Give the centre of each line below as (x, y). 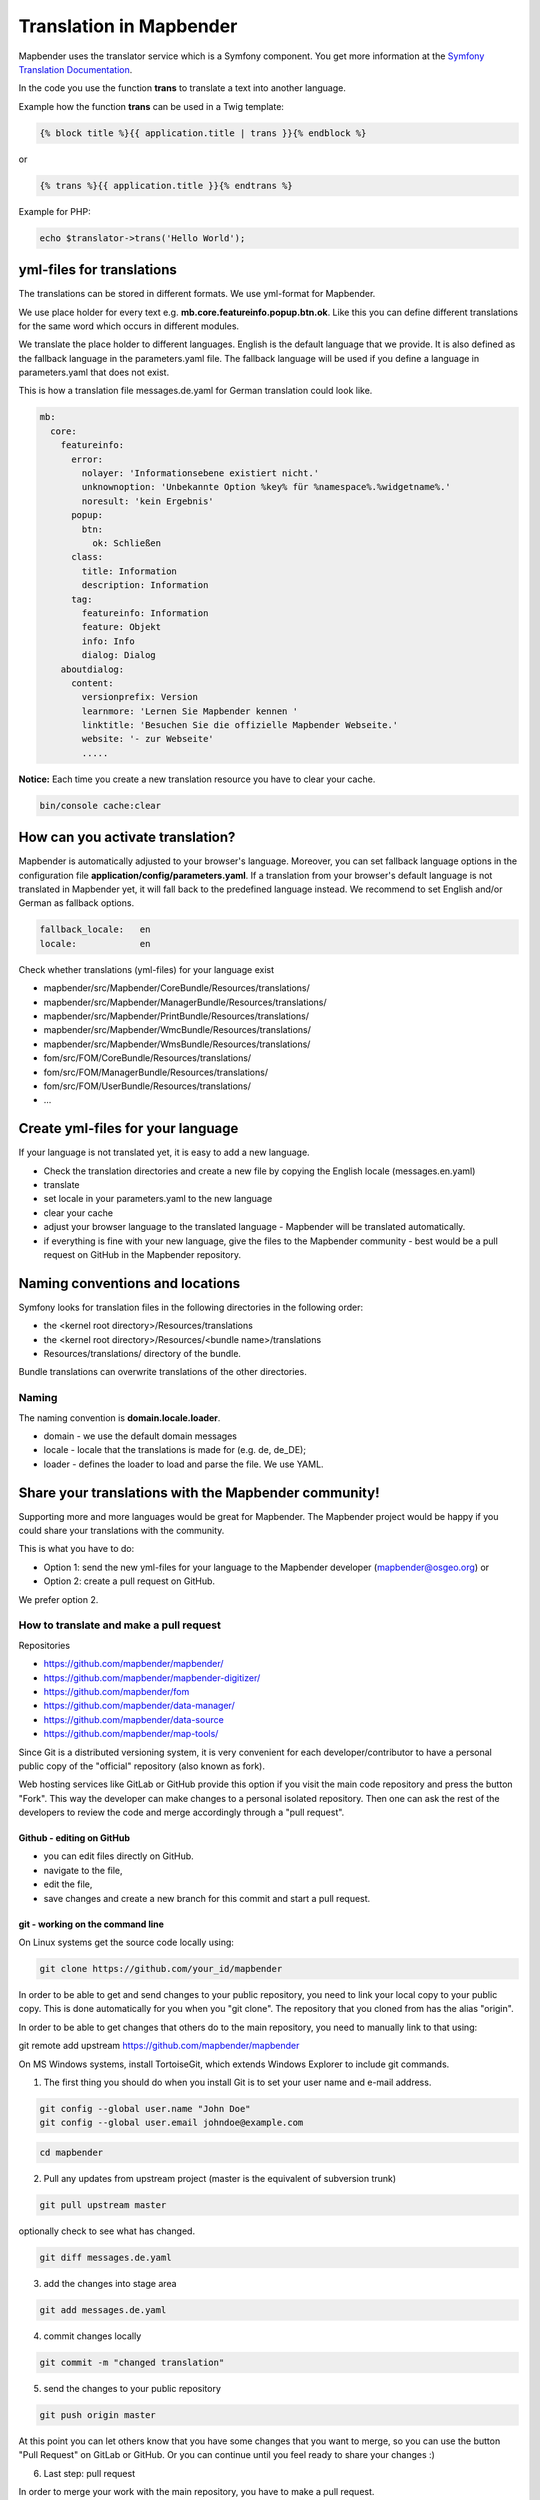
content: (92, 683)
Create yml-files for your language (128, 1128)
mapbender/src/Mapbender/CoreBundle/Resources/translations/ (176, 988)
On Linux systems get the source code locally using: (126, 1942)
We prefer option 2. (58, 1599)
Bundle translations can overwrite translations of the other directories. (162, 1372)
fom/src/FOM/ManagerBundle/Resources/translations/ (156, 1072)
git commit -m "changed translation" (132, 2362)
